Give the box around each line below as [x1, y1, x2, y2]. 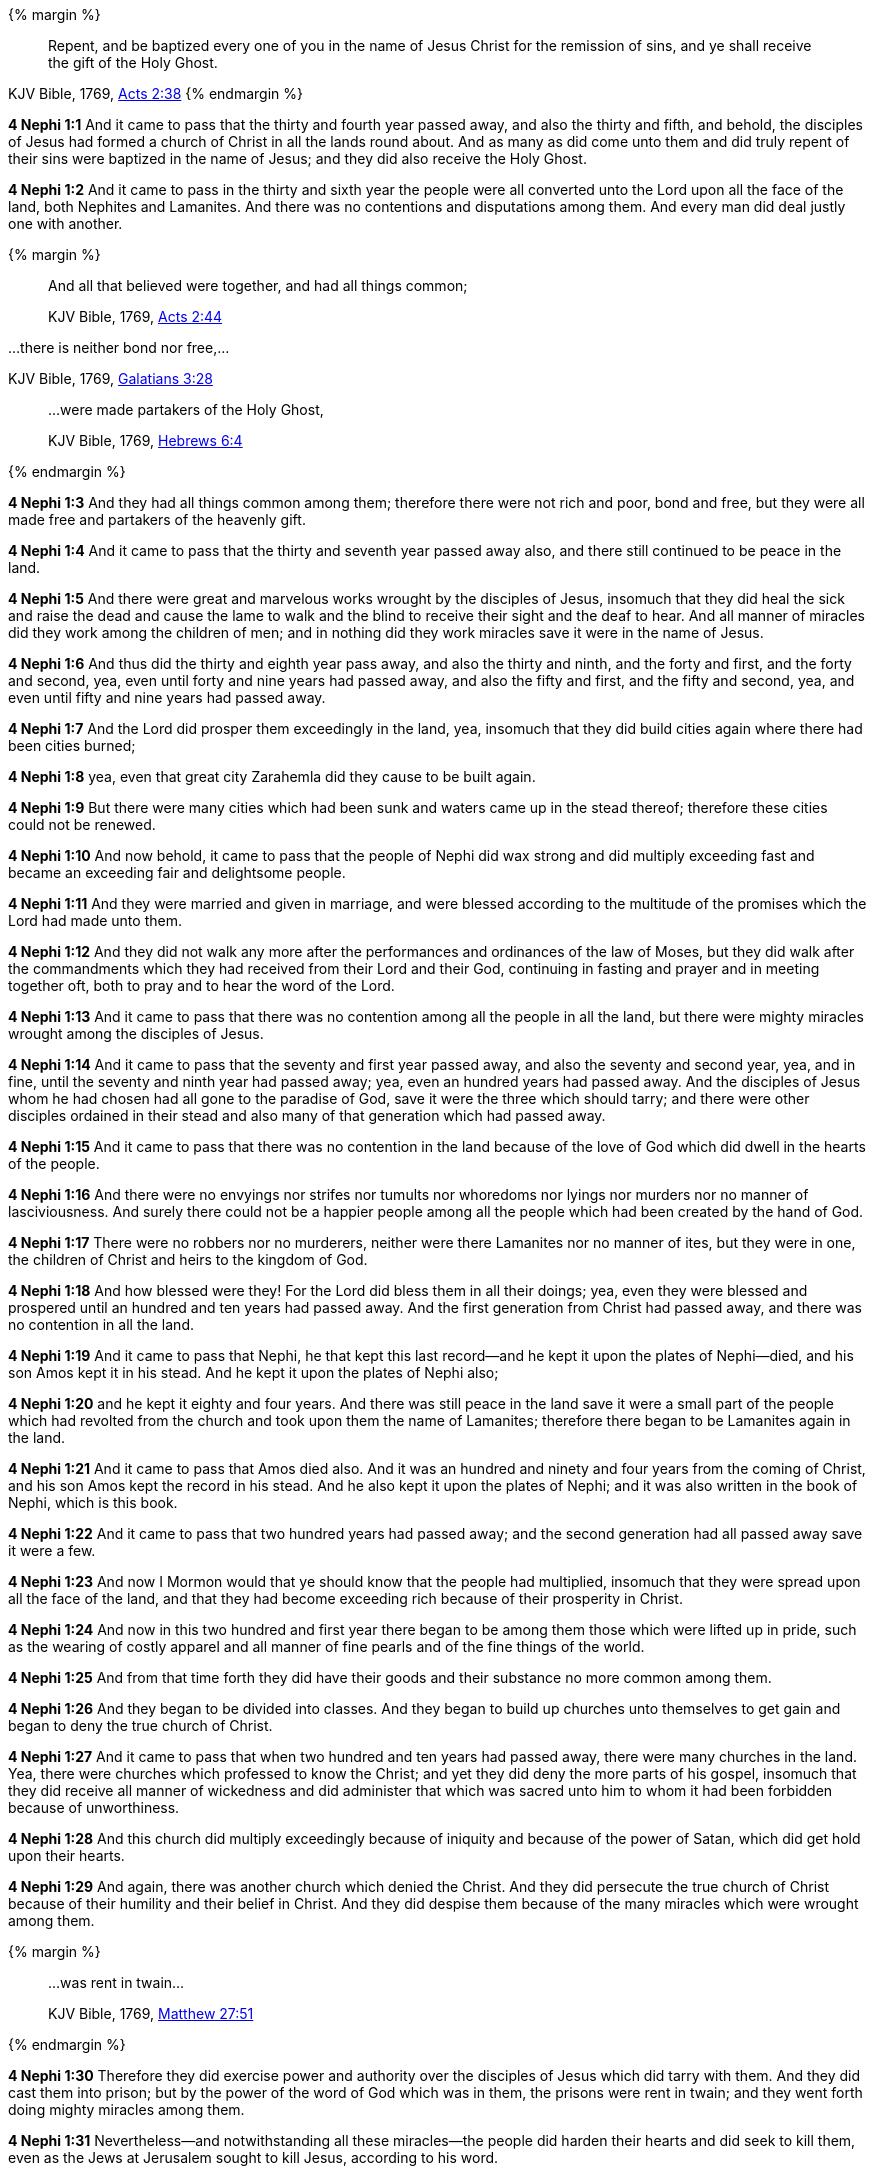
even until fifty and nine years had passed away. [8, 689, 326, 706]
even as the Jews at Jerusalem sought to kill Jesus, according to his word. [8, 2149, 499, 2166]
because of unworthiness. [8, 1799, 180, 1816]
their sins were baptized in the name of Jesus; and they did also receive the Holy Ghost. [8, 150, 587, 167]
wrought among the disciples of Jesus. [8, 1025, 264, 1042]
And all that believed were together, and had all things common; [48, 277, 468, 294]
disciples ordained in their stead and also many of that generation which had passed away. [8, 1107, 606, 1124]
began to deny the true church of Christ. [8, 1717, 273, 1734]
